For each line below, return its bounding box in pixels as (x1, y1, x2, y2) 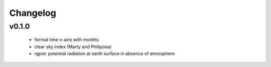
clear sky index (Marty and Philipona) (34, 44, 112, 50)
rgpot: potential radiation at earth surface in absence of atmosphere (34, 50, 175, 57)
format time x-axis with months (34, 37, 99, 43)
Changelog (9, 7, 56, 18)
